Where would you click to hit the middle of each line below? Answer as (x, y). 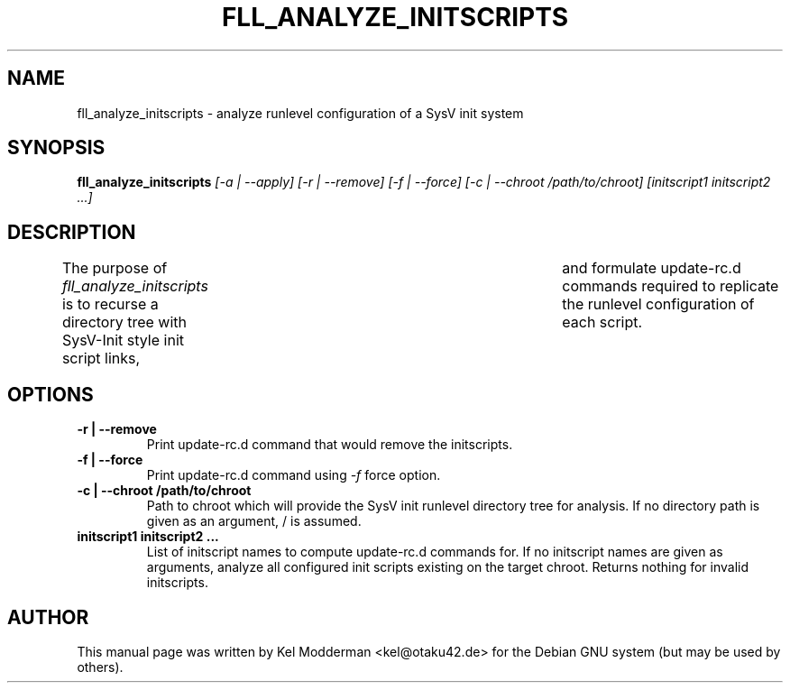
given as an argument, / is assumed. (254, 521)
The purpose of (115, 268)
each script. (602, 322)
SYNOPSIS (56, 148)
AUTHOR (48, 617)
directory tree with (124, 322)
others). (100, 667)
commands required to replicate (671, 286)
